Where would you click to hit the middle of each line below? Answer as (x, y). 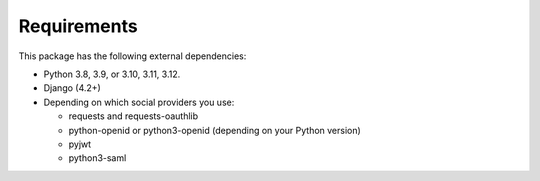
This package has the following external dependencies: (132, 56)
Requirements (78, 26)
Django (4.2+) (72, 88)
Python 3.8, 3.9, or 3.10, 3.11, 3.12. (112, 74)
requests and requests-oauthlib (133, 116)
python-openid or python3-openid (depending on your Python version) (215, 130)
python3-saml (97, 158)
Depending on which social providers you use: (139, 102)
